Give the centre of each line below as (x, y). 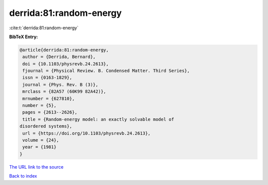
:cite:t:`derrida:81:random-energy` (44, 28)
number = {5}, (39, 106)
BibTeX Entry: (24, 37)
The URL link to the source (36, 167)
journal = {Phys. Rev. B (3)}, (61, 85)
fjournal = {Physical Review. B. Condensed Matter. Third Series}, (106, 71)
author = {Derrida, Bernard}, (59, 57)
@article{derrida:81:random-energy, (64, 50)
